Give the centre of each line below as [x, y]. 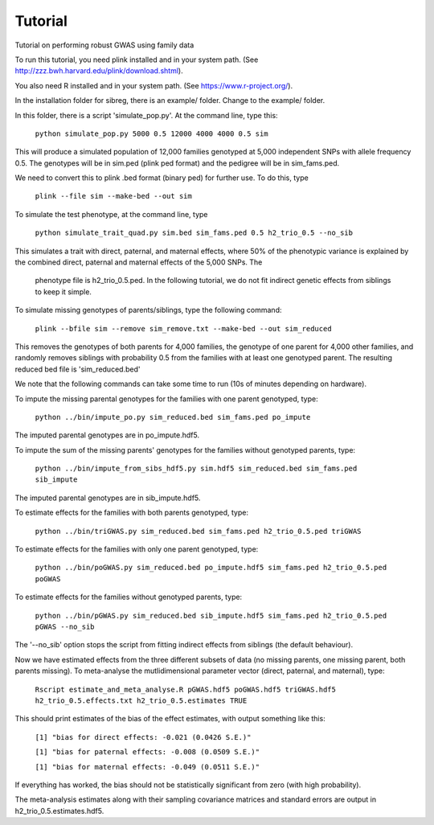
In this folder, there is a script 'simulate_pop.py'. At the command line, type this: [146, 115]
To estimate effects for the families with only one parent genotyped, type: [137, 549]
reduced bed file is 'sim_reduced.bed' [78, 369]
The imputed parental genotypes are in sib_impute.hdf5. [108, 498]
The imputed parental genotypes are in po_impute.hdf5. [107, 435]
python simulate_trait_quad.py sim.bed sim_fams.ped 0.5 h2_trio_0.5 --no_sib [194, 233]
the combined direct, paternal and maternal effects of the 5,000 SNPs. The [139, 262]
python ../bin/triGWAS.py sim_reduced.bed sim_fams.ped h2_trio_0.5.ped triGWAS [198, 531]
